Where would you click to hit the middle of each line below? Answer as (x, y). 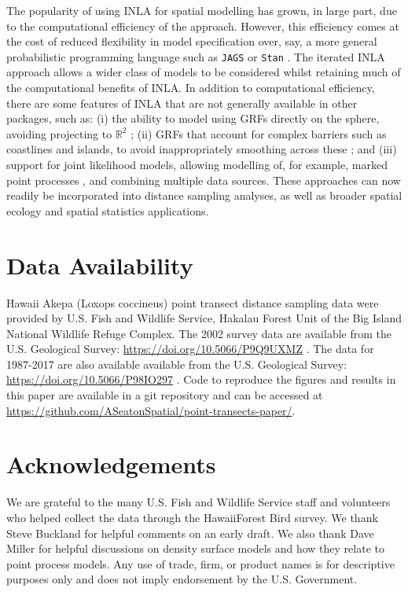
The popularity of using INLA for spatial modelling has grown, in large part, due (202, 10)
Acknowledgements (111, 464)
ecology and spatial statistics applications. (108, 210)
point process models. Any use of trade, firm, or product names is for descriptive (200, 563)
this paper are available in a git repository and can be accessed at (165, 395)
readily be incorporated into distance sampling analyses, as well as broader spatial (204, 195)
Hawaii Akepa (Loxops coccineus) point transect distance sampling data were (193, 302)
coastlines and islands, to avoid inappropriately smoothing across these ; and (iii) (202, 149)
